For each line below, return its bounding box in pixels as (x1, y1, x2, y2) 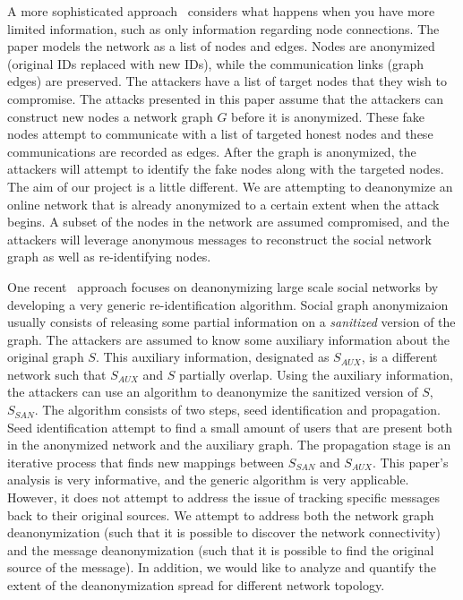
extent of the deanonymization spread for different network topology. (7, 576, 385, 594)
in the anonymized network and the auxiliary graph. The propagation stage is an (7, 435, 451, 454)
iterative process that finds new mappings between (7, 452, 285, 471)
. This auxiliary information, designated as (95, 347, 330, 366)
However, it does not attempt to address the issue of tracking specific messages (7, 488, 440, 507)
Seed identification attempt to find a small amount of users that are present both (7, 417, 453, 436)
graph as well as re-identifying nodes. (7, 247, 211, 266)
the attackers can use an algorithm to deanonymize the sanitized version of (7, 382, 418, 401)
